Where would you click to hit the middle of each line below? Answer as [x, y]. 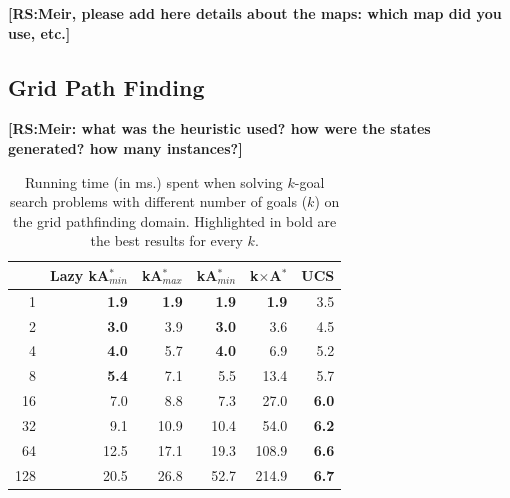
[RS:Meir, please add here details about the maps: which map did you [255, 13]
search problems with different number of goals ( [159, 201]
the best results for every [166, 240]
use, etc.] [39, 32]
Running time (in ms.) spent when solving [153, 181]
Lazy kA [80, 274]
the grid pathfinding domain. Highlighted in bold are [174, 220]
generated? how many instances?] [125, 147]
